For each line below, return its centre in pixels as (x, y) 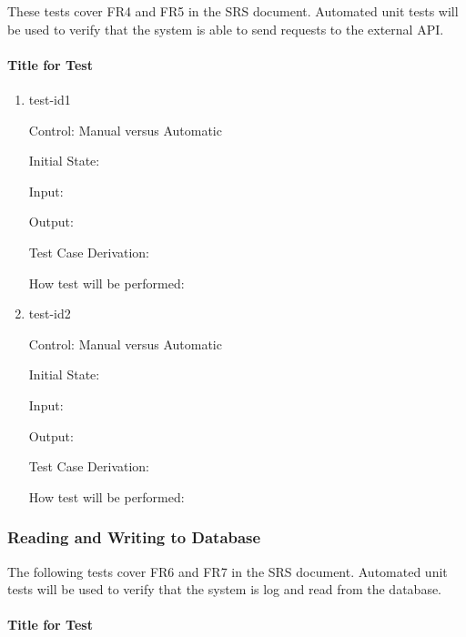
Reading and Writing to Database (134, 537)
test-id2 (50, 313)
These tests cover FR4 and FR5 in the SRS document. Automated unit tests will (233, 11)
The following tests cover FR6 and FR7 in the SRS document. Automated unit (228, 571)
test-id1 (50, 99)
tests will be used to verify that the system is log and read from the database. (225, 589)
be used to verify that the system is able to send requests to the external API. (226, 29)
